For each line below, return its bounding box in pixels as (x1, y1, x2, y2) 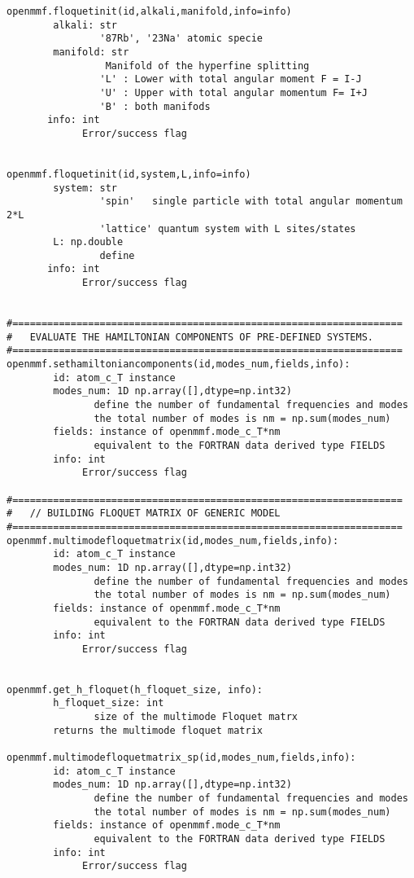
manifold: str (53, 46, 129, 58)
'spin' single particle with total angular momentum (99, 195, 403, 208)
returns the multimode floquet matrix (53, 724, 263, 736)
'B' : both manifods (99, 100, 211, 112)
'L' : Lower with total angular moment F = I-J (99, 73, 362, 86)
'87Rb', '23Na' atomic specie (99, 33, 263, 45)
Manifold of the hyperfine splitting (105, 59, 310, 72)
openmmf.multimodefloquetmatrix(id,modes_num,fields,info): (7, 534, 339, 547)
